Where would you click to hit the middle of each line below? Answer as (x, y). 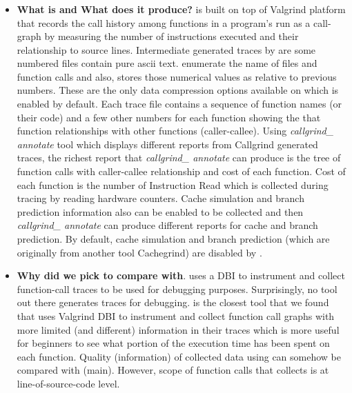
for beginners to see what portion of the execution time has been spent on (173, 343)
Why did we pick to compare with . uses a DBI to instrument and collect (181, 275)
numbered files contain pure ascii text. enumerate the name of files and (167, 63)
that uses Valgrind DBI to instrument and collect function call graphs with (176, 315)
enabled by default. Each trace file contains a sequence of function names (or (179, 104)
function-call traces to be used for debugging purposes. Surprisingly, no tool (177, 289)
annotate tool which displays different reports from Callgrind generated (167, 144)
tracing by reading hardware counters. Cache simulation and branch (160, 198)
